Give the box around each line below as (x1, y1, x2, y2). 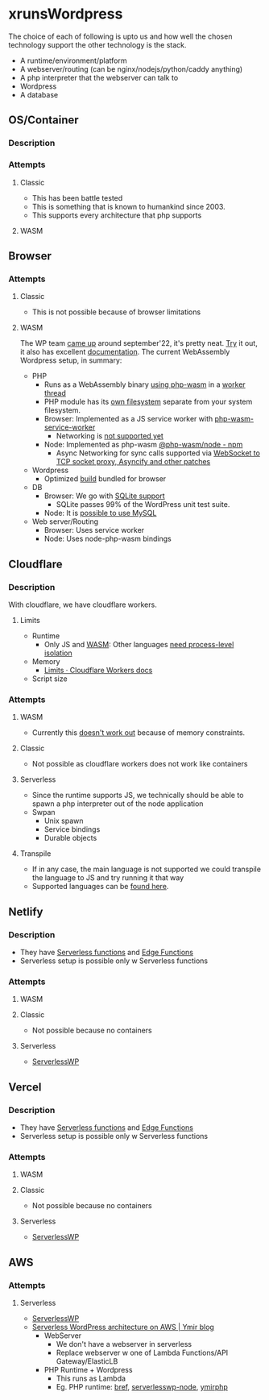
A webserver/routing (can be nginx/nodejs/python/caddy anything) (19, 64, 243, 73)
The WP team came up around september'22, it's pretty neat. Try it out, (19, 339, 258, 348)
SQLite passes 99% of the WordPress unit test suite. (56, 500, 230, 509)
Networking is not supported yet (56, 431, 163, 441)
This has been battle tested (31, 193, 123, 202)
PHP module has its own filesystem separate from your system (43, 397, 253, 407)
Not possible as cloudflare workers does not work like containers (31, 759, 248, 769)
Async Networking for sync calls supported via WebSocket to (56, 448, 260, 458)
